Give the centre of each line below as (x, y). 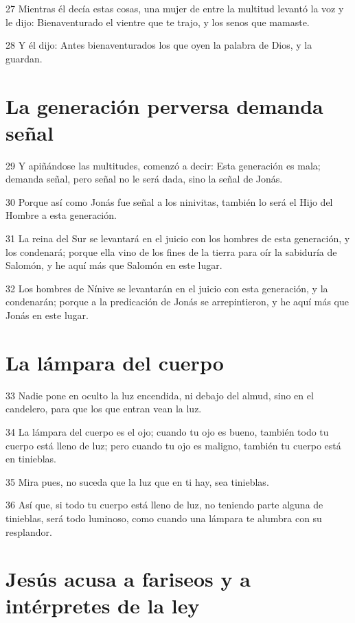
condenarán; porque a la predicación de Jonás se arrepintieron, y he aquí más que (177, 302)
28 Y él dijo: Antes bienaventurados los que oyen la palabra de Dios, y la (159, 45)
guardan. (24, 58)
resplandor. (29, 531)
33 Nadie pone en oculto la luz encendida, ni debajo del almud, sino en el (160, 395)
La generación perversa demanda (164, 105)
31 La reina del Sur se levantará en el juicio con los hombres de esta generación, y (178, 238)
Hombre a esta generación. (61, 215)
